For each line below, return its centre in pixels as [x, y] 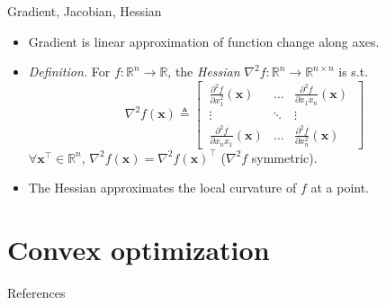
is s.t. [354, 72]
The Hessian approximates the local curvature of [162, 188]
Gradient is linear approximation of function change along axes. [204, 41]
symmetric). [284, 157]
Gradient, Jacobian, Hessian [85, 11]
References [36, 293]
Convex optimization [139, 250]
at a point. [340, 188]
